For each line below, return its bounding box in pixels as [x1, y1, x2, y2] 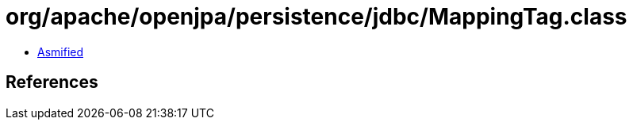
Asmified [37, 44, 84, 59]
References [6, 72, 98, 93]
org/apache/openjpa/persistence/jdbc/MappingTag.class [6, 3, 627, 30]
